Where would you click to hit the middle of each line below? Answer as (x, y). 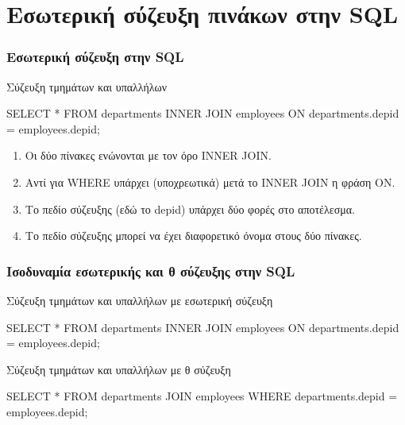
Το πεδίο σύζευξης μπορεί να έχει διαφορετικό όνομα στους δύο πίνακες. (193, 236)
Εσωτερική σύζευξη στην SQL (95, 57)
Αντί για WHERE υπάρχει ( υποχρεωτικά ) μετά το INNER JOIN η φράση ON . (210, 182)
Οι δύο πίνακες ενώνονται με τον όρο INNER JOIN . (148, 155)
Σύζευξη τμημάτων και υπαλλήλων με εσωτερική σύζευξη (140, 300)
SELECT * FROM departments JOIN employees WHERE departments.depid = (202, 396)
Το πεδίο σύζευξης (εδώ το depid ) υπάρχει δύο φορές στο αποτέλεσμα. (190, 209)
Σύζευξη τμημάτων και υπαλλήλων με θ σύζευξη (119, 369)
